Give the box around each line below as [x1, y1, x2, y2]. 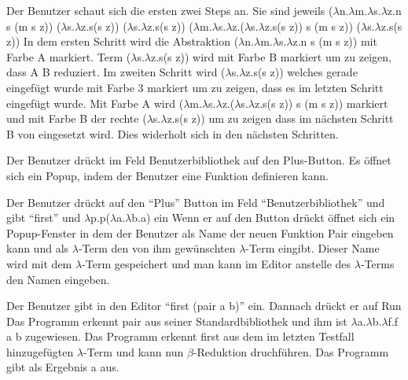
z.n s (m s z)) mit [292, 33, 377, 50]
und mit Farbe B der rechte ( [6, 110, 147, 127]
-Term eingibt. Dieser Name [245, 240, 380, 256]
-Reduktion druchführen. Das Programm [193, 343, 389, 360]
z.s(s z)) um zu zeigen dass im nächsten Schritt [167, 110, 394, 127]
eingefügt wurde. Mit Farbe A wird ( [6, 94, 184, 111]
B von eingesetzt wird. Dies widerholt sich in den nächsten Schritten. [6, 125, 339, 142]
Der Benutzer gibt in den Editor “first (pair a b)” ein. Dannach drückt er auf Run [6, 297, 402, 314]
